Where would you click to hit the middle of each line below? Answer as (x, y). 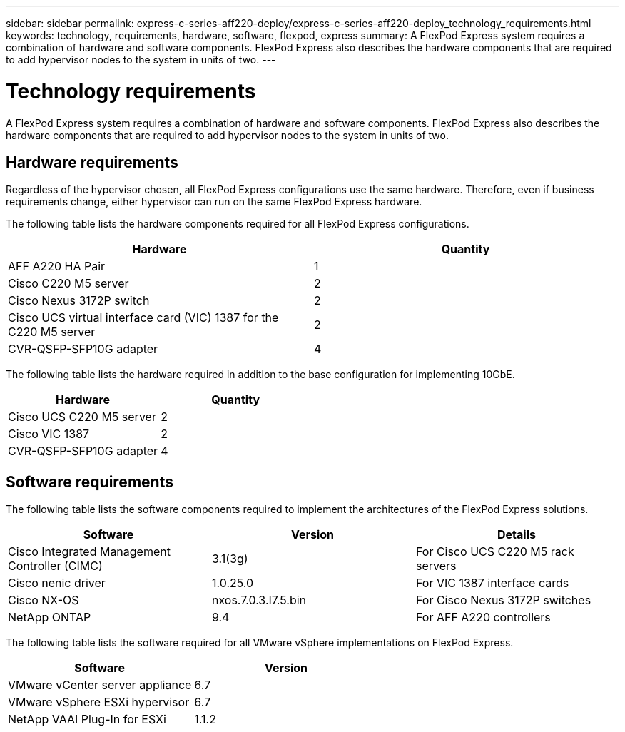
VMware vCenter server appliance (100, 685)
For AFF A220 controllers (483, 617)
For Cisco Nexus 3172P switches (503, 600)
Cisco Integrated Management (89, 552)
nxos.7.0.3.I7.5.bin (259, 600)
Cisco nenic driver (57, 583)
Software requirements (90, 482)
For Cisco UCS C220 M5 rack (495, 552)
